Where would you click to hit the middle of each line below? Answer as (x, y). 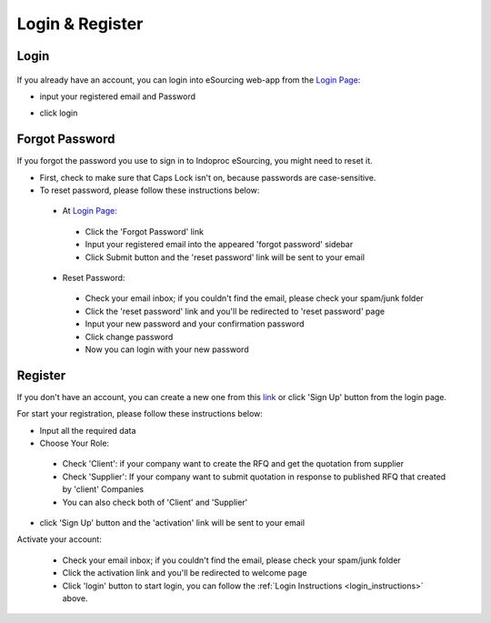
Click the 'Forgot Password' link (145, 231)
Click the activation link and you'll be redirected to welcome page (185, 573)
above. (75, 598)
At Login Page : (90, 211)
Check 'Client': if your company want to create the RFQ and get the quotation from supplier (233, 464)
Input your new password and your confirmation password (195, 324)
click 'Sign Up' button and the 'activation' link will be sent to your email (172, 522)
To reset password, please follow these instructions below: (150, 190)
